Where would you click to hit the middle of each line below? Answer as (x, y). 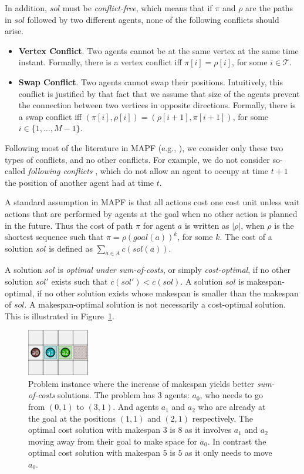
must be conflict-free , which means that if (137, 8)
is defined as (71, 248)
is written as (207, 225)
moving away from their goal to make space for (113, 441)
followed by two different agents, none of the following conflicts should (153, 19)
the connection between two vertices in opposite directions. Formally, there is (157, 105)
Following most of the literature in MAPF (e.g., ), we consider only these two (144, 147)
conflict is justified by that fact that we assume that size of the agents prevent (159, 93)
